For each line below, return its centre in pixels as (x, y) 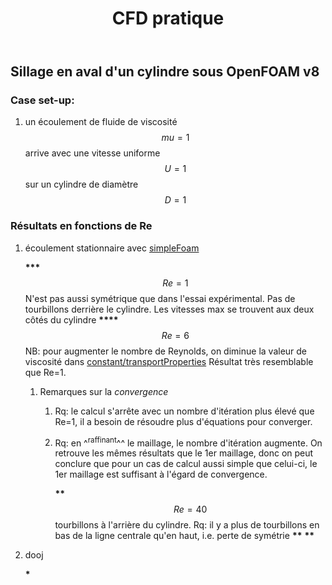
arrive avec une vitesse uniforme (92, 153)
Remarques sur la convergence (104, 391)
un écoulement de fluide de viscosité (101, 122)
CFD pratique (168, 18)
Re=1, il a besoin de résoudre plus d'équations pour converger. (183, 421)
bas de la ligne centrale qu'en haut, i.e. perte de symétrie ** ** (184, 536)
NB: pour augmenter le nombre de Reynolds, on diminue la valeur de (166, 351)
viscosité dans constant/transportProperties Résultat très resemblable (169, 361)
